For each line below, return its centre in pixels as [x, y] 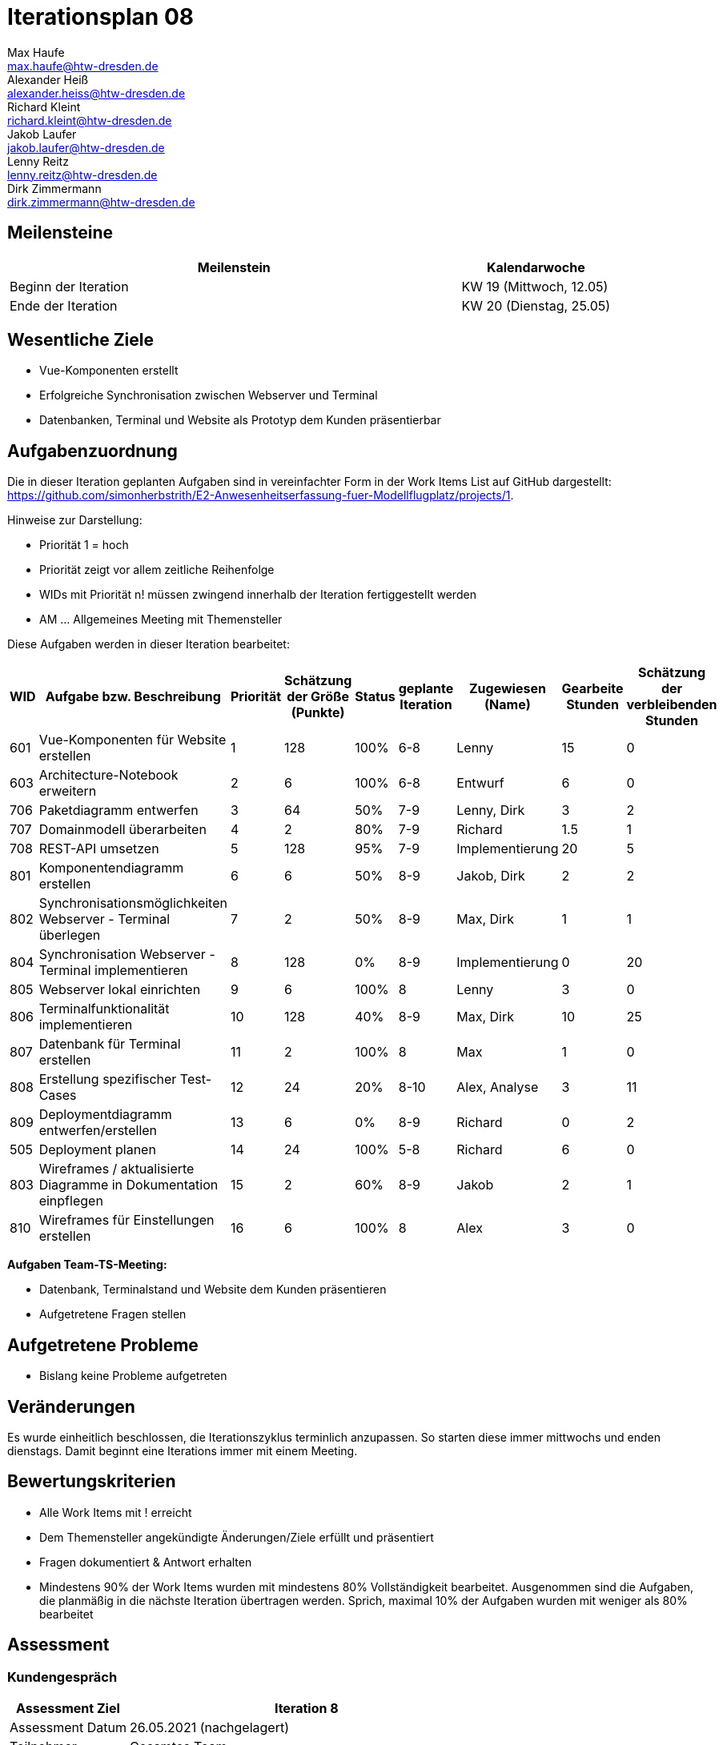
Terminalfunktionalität [104, 1009]
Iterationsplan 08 [100, 17]
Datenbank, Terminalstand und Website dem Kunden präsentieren [213, 1290]
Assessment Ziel [68, 1709]
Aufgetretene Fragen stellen [113, 1314]
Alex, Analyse [498, 1087]
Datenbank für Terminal [110, 1044]
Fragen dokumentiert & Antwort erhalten [146, 1562]
